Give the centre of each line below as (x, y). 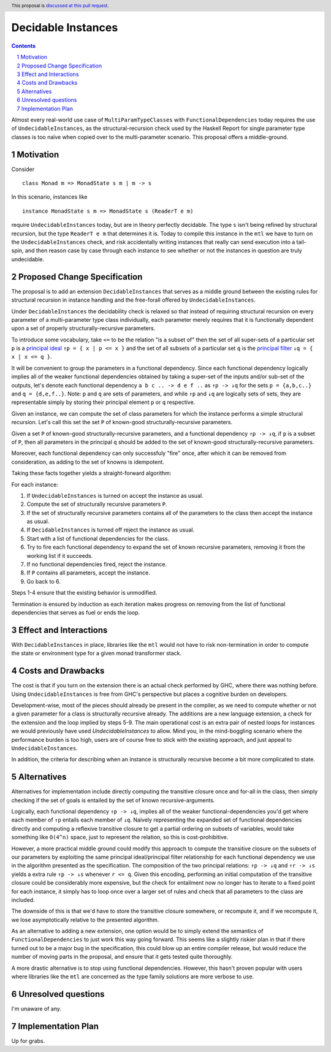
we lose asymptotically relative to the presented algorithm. (85, 920)
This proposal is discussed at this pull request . (60, 6)
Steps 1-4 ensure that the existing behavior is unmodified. (84, 593)
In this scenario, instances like (50, 197)
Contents (24, 45)
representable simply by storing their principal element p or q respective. (103, 402)
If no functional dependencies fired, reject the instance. (97, 565)
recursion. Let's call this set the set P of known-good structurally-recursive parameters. (122, 422)
